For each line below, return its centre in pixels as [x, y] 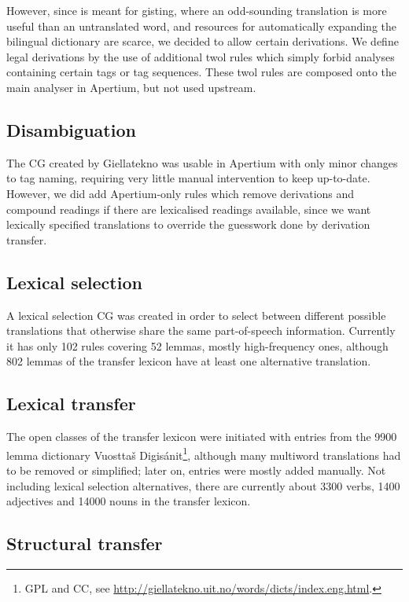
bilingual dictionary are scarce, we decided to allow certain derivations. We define [203, 41]
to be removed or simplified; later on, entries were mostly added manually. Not [196, 470]
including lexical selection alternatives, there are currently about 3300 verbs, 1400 [203, 485]
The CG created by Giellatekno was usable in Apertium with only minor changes [202, 162]
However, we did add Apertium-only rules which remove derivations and [181, 193]
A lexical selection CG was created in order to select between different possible [196, 315]
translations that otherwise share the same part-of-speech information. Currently [201, 330]
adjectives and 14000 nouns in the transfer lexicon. [129, 501]
